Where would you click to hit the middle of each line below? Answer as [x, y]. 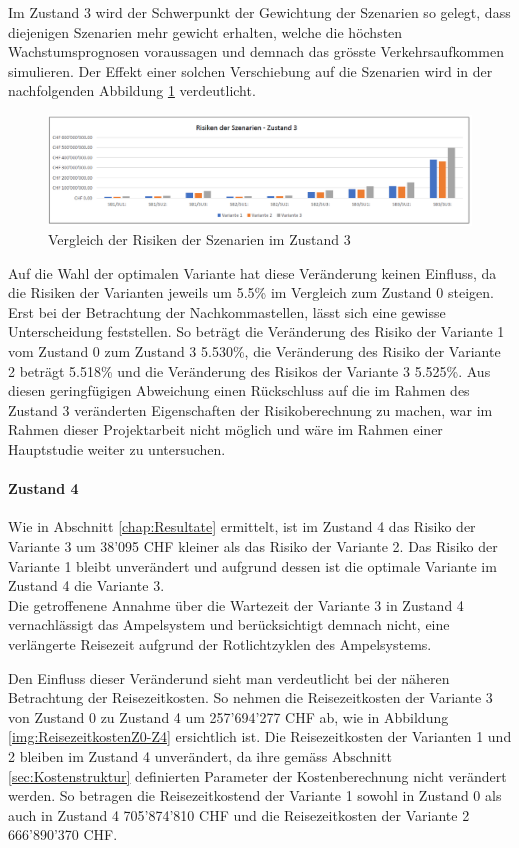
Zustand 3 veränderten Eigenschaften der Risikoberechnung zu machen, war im [250, 409]
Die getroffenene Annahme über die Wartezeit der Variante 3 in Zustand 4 [236, 604]
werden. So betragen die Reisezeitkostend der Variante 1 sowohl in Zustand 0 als [255, 795]
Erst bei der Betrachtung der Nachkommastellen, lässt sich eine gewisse [227, 311]
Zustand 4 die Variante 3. [86, 585]
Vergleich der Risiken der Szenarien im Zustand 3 [199, 239]
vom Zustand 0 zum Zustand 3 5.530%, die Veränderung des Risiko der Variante [254, 351]
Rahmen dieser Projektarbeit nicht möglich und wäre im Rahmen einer [225, 429]
